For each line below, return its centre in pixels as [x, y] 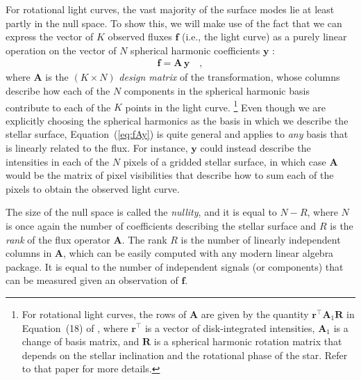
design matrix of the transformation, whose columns [229, 77]
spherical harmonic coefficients [195, 50]
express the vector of [50, 37]
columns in [29, 253]
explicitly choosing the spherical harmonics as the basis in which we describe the [177, 120]
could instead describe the [255, 148]
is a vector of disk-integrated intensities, [230, 327]
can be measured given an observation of [92, 280]
